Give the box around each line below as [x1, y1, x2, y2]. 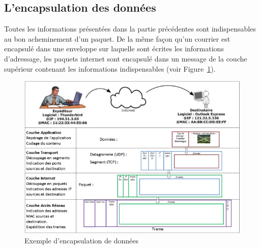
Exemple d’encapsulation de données [24, 235, 138, 245]
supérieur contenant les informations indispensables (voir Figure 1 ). [4, 63, 216, 74]
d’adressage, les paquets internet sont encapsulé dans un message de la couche [4, 53, 247, 64]
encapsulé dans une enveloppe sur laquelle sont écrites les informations [4, 43, 224, 54]
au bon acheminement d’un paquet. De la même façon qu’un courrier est [4, 33, 230, 44]
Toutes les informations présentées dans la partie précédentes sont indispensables [4, 23, 256, 34]
